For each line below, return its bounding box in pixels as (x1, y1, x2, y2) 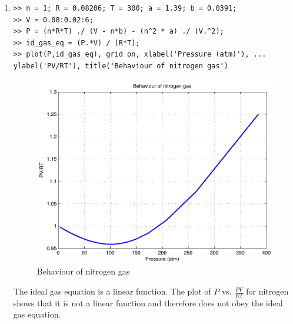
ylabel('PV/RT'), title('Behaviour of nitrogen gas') (13, 61, 228, 70)
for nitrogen (246, 285, 289, 297)
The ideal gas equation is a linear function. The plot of (13, 285, 211, 297)
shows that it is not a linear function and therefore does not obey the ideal (13, 296, 283, 309)
